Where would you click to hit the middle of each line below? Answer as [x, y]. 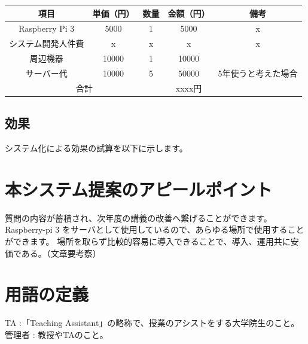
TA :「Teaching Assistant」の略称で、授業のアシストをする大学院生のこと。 [152, 323]
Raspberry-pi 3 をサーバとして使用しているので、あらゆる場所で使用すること [155, 229]
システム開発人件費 [47, 43]
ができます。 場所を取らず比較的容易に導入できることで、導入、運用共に [148, 241]
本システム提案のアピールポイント [139, 189]
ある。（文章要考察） [61, 253]
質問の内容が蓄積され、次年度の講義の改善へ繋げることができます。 [138, 217]
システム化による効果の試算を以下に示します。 [96, 148]
